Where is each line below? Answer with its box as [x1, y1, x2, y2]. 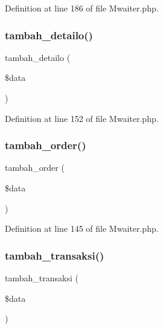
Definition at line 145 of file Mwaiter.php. [5, 222, 159, 235]
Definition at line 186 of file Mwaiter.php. [5, 2, 159, 14]
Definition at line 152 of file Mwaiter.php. [5, 112, 159, 124]
